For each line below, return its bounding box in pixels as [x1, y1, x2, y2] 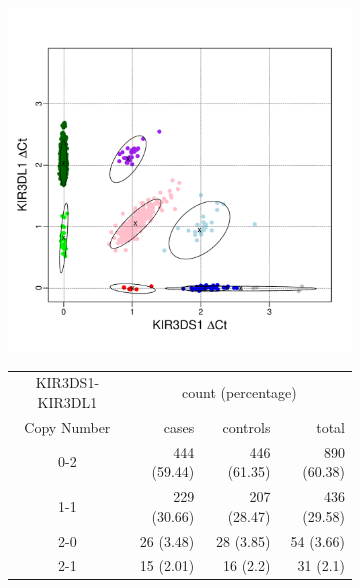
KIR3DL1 [37, 391, 98, 412]
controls [222, 416, 271, 437]
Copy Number [24, 416, 111, 437]
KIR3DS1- [35, 372, 100, 393]
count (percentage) [181, 382, 297, 403]
